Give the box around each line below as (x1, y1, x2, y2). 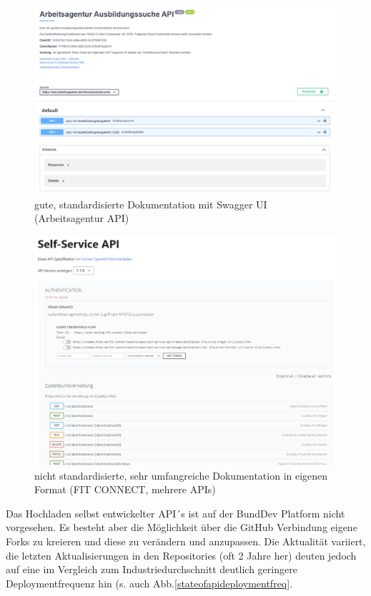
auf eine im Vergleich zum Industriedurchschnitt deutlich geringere (6, 562, 297, 577)
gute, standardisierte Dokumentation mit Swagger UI (34, 196, 267, 211)
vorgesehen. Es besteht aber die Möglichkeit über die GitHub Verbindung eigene (6, 520, 357, 535)
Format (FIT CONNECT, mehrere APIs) (34, 482, 216, 497)
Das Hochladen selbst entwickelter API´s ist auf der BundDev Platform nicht (6, 505, 345, 520)
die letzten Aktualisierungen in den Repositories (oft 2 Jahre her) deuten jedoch (6, 547, 357, 562)
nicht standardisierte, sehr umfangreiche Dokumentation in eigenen (34, 468, 328, 483)
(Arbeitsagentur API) (34, 211, 129, 226)
